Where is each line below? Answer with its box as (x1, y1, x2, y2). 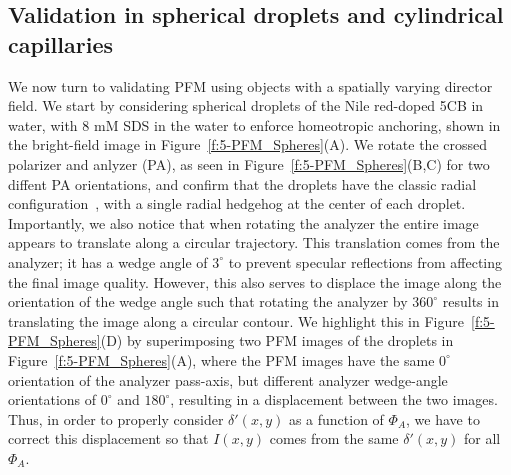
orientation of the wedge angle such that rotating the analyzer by (8, 291, 408, 312)
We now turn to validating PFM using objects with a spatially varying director (8, 75, 493, 96)
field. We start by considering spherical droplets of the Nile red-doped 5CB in (8, 95, 484, 116)
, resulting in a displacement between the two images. (170, 389, 498, 410)
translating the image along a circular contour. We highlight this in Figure (8, 310, 464, 331)
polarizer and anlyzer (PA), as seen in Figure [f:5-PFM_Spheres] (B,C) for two (8, 153, 490, 174)
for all (464, 428, 501, 449)
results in (442, 291, 499, 312)
